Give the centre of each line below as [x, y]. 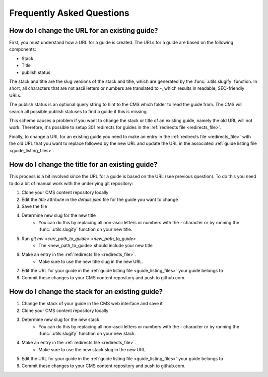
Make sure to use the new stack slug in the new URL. [93, 349]
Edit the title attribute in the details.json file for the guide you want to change [100, 199]
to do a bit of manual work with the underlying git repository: [71, 183]
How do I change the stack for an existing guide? [86, 292]
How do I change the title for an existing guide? [83, 164]
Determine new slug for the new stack [61, 319]
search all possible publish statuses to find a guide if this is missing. [79, 111]
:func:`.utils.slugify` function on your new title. [85, 229]
